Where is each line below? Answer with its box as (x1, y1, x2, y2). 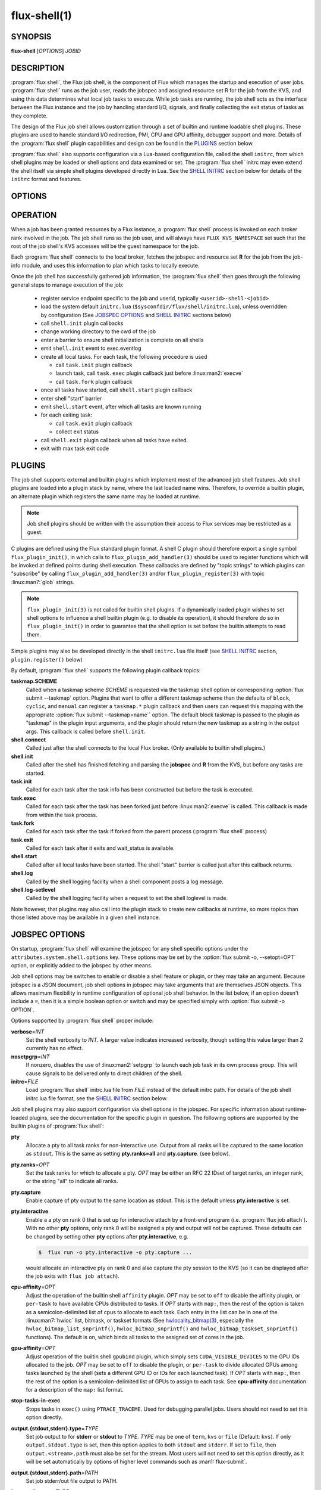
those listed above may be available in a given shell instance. (11, 914, 160, 921)
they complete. (11, 112, 48, 119)
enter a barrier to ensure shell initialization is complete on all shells (40, 336, 204, 343)
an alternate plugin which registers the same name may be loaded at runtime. (11, 492, 200, 500)
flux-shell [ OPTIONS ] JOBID (11, 48, 81, 55)
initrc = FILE (11, 1078, 39, 1085)
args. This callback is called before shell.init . (26, 728, 146, 735)
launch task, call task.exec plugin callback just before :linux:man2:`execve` (55, 370, 243, 377)
